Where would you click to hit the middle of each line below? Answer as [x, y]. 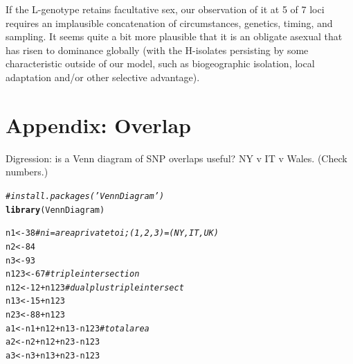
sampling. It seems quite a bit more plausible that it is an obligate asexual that [174, 36]
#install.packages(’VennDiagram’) [85, 196]
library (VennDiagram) [55, 210]
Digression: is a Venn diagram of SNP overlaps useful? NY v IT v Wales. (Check [176, 158]
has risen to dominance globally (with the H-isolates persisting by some [157, 50]
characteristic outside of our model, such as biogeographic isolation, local [160, 63]
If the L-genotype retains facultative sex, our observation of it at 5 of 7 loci [165, 9]
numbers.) [27, 172]
